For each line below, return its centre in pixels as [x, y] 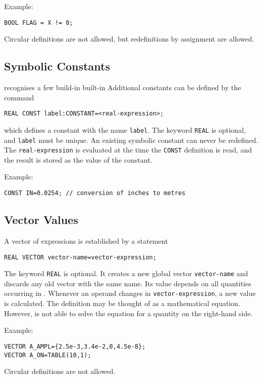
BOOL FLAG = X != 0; [39, 23]
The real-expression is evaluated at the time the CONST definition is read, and [128, 150]
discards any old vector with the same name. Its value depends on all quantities [128, 283]
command [19, 97]
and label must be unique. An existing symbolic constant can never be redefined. [131, 140]
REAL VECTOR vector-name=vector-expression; [80, 257]
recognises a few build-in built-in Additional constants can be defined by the [123, 87]
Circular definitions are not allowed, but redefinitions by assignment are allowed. [129, 39]
